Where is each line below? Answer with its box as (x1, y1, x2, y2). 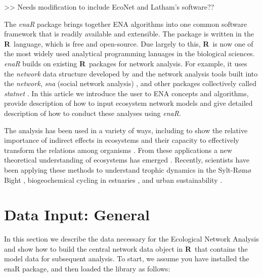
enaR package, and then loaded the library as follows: (4, 263, 170, 273)
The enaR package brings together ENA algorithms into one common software (4, 18, 247, 29)
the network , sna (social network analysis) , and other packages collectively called (4, 78, 256, 89)
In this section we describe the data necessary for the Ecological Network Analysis (4, 233, 259, 244)
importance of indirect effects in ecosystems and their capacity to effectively (4, 135, 239, 145)
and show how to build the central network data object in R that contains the (4, 243, 248, 254)
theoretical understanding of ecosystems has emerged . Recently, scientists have (4, 154, 250, 165)
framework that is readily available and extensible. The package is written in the (4, 28, 254, 39)
